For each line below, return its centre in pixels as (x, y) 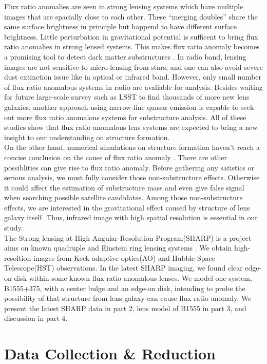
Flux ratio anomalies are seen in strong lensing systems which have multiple (124, 6)
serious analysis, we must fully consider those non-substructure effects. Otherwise (132, 177)
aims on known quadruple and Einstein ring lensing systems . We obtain (118, 248)
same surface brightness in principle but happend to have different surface (120, 26)
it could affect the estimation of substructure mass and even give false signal (124, 187)
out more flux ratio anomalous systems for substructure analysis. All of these (125, 117)
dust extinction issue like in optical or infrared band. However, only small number (133, 77)
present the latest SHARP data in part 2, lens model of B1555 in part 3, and (125, 308)
